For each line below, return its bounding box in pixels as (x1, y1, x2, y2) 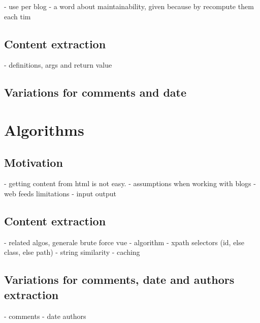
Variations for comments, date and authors (4, 272, 235, 287)
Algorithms (4, 119, 84, 140)
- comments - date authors (4, 310, 86, 321)
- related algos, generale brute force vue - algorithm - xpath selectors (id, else (4, 237, 244, 247)
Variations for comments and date (4, 84, 187, 100)
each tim (4, 11, 31, 21)
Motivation (4, 154, 63, 170)
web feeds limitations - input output (4, 188, 117, 198)
